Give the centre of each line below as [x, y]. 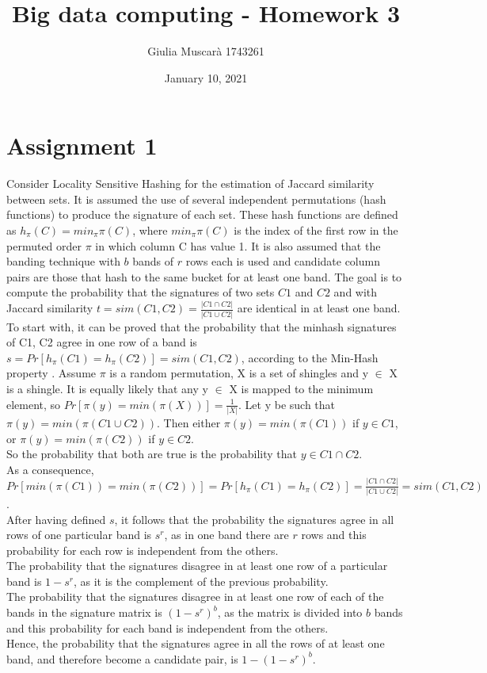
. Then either [189, 422]
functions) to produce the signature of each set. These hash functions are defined [202, 214]
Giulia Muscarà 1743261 [206, 51]
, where [150, 230]
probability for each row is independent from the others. [143, 550]
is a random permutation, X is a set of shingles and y [239, 373]
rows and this [334, 535]
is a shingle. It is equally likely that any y [107, 388]
